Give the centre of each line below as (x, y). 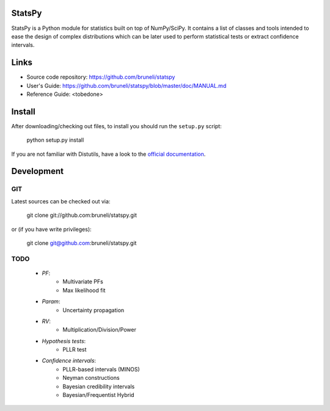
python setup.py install (55, 140)
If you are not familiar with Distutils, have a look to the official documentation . (108, 154)
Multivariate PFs (83, 282)
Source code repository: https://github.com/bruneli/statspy (101, 77)
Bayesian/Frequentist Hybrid (98, 395)
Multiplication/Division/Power (100, 330)
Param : (51, 302)
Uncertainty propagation (94, 310)
